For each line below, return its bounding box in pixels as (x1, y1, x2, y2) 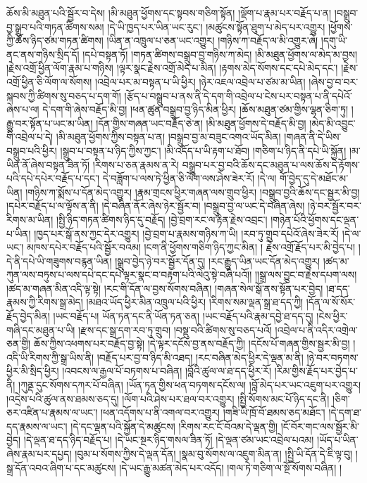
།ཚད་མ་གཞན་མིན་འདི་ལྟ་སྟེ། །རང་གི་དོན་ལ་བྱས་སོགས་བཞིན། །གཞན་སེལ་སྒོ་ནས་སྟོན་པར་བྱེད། (6, 281, 323, 295)
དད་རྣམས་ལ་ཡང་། (6, 418, 68, 433)
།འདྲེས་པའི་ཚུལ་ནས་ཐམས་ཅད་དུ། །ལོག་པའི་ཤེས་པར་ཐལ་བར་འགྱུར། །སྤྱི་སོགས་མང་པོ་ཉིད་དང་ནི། (6, 391, 330, 406)
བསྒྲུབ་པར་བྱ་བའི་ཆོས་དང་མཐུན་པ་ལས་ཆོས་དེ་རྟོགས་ (182, 157, 360, 172)
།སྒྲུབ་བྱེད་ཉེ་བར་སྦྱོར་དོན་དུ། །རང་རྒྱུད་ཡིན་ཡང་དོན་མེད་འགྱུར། (115, 253, 321, 268)
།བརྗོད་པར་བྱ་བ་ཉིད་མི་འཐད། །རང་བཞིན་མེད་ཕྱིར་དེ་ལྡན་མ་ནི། (97, 349, 304, 364)
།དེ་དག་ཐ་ (328, 405, 361, 420)
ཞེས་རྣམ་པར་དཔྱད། (6, 446, 72, 461)
